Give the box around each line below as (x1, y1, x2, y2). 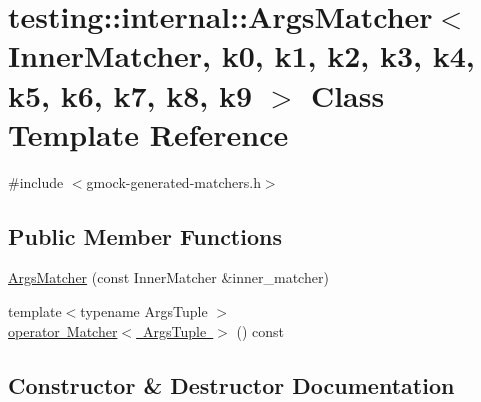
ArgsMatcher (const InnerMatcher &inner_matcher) (8, 267, 329, 288)
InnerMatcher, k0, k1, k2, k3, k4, (8, 35, 475, 76)
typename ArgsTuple (80, 301, 208, 322)
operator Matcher (8, 320, 118, 341)
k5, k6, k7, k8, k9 (8, 74, 253, 115)
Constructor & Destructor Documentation (8, 369, 455, 400)
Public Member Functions (8, 220, 282, 251)
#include (8, 171, 64, 192)
